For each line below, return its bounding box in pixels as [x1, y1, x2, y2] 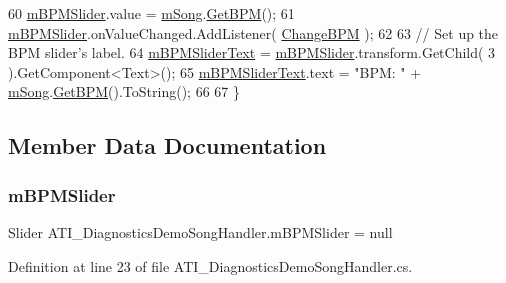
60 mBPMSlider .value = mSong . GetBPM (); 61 [8, 3, 295, 23]
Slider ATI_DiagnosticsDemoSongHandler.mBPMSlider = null [8, 221, 393, 242]
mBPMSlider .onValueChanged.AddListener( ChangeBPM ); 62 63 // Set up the [8, 22, 499, 43]
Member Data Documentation [8, 130, 327, 161]
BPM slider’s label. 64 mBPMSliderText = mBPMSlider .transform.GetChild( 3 [8, 42, 496, 63]
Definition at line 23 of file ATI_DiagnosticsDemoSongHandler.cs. [8, 255, 413, 276]
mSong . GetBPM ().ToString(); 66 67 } [8, 81, 240, 102]
